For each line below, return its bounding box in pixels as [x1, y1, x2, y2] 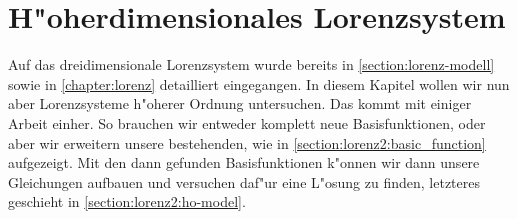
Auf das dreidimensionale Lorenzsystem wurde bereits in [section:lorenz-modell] [8, 54, 495, 75]
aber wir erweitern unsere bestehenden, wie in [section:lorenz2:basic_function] [8, 132, 486, 153]
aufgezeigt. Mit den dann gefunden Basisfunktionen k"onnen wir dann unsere [8, 152, 480, 173]
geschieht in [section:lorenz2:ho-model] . [8, 191, 246, 212]
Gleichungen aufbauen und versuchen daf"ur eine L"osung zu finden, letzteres [8, 171, 480, 192]
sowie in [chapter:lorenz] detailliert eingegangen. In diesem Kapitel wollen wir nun [8, 73, 510, 94]
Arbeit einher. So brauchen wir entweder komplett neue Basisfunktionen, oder [8, 112, 486, 133]
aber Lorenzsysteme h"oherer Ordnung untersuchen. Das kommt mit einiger [8, 93, 472, 114]
